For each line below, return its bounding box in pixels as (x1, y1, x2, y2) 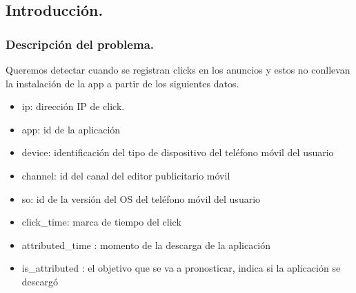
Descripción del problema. (6, 35, 154, 52)
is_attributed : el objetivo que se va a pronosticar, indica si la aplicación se (21, 261, 341, 275)
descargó (21, 274, 59, 288)
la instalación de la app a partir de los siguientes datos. (6, 76, 239, 90)
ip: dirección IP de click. (21, 99, 125, 113)
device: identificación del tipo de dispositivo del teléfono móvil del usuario (21, 145, 334, 160)
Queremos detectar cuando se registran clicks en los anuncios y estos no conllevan (6, 63, 350, 76)
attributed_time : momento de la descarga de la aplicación (21, 237, 271, 252)
